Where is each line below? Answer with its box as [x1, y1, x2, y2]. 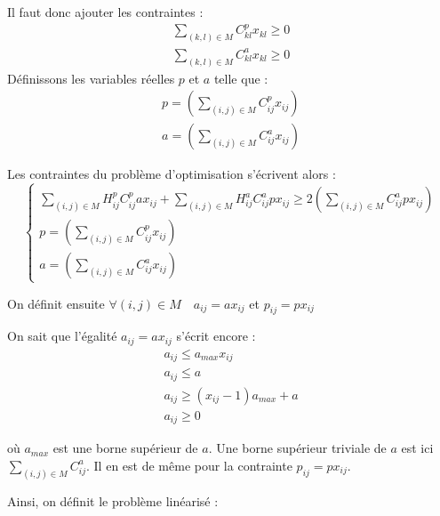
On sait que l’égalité [7, 327, 117, 345]
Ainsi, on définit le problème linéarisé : [7, 491, 219, 510]
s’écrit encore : [176, 327, 256, 345]
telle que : [213, 69, 268, 87]
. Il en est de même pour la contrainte [86, 456, 292, 474]
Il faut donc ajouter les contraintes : [7, 3, 204, 20]
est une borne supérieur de [52, 439, 198, 457]
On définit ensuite [7, 294, 105, 312]
